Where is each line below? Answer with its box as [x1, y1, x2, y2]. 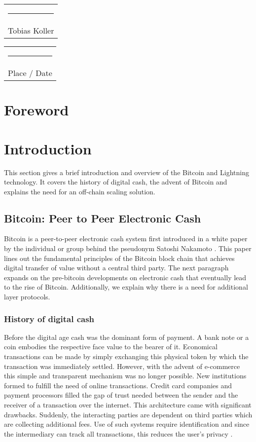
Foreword [4, 100, 69, 120]
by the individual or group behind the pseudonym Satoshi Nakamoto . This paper [4, 243, 252, 254]
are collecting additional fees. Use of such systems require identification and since [4, 419, 250, 429]
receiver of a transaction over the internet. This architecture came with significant [4, 400, 252, 410]
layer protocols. [4, 292, 50, 302]
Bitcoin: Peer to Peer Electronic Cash [4, 210, 201, 225]
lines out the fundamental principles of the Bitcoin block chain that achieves [4, 253, 235, 263]
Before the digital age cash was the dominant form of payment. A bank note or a [4, 331, 249, 342]
